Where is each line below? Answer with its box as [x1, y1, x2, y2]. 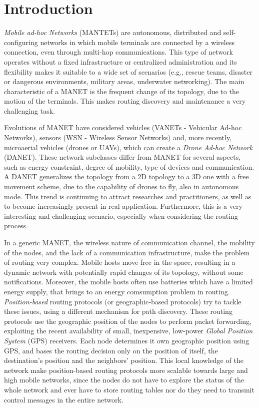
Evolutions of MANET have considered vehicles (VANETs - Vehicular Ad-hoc [4, 122, 242, 133]
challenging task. [4, 105, 55, 116]
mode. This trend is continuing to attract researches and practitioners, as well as [4, 191, 251, 201]
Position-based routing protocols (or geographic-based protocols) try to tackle [4, 296, 241, 306]
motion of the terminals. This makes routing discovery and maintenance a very [4, 96, 246, 106]
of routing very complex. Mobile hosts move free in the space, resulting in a [4, 257, 235, 267]
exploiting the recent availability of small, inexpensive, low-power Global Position [4, 325, 253, 336]
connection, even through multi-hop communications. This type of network [4, 47, 233, 57]
